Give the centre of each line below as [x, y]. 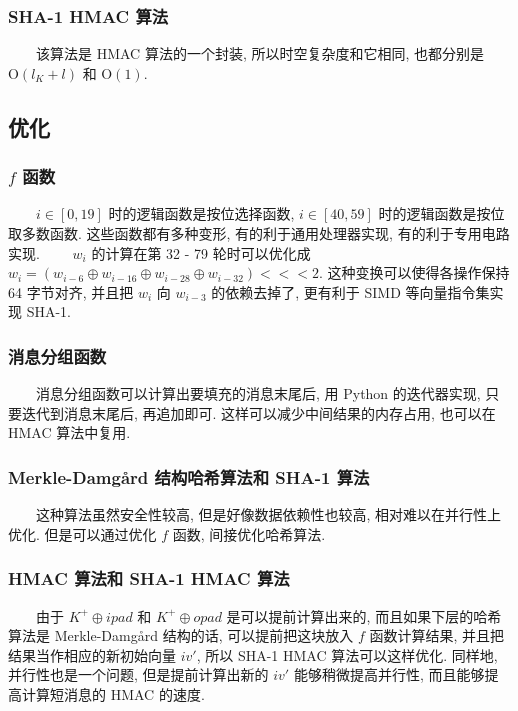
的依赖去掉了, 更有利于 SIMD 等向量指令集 [350, 291]
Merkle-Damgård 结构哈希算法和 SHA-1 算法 [189, 476]
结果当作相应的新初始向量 [92, 654]
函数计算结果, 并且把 [436, 635]
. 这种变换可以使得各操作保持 [414, 272]
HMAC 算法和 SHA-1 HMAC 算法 [149, 578]
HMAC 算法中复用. [69, 432]
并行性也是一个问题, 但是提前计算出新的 [138, 674]
